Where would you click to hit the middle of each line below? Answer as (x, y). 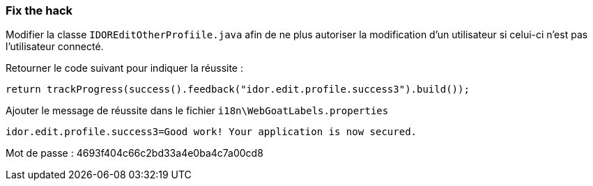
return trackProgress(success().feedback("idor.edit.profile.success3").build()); (238, 90)
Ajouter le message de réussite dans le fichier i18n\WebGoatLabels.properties (197, 111)
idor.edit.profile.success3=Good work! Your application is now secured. (211, 132)
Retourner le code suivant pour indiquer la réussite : (124, 68)
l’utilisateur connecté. (55, 47)
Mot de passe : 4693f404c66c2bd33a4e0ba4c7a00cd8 (134, 153)
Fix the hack (39, 10)
